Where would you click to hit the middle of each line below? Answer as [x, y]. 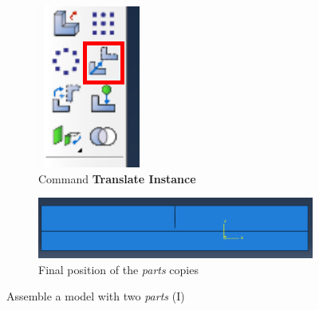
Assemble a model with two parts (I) [96, 296]
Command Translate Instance [117, 178]
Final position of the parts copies [118, 269]
